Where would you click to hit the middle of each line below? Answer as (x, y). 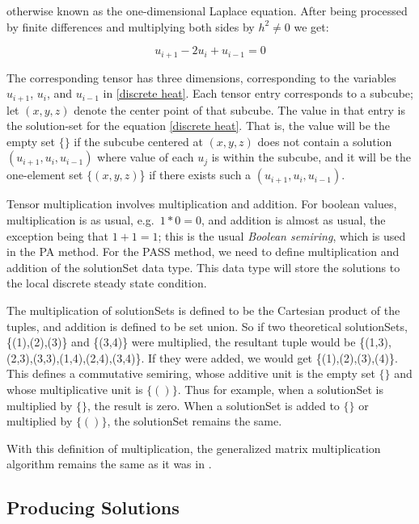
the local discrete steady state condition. (107, 283)
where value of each (146, 157)
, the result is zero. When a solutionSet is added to (213, 405)
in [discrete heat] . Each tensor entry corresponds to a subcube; (258, 93)
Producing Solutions (93, 507)
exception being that (58, 235)
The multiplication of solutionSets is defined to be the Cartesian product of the (203, 310)
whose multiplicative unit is (75, 389)
